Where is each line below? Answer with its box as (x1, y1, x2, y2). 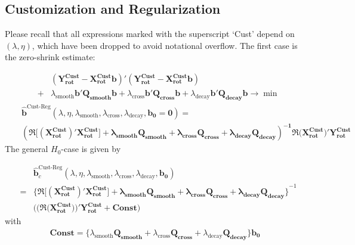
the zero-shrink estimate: (5, 51, 95, 63)
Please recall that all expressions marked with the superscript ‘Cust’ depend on (5, 27, 295, 40)
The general (5, 142, 48, 155)
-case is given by (61, 142, 121, 155)
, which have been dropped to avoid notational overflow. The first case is (32, 39, 298, 51)
